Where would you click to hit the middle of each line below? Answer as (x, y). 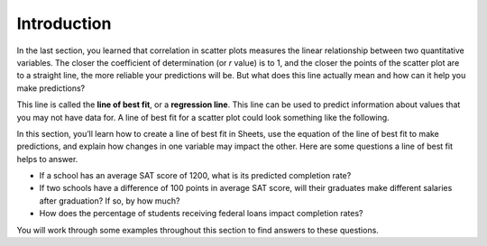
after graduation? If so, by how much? (110, 200)
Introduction (64, 23)
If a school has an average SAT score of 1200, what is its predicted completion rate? (195, 176)
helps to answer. (47, 159)
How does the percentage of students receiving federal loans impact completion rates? (201, 214)
